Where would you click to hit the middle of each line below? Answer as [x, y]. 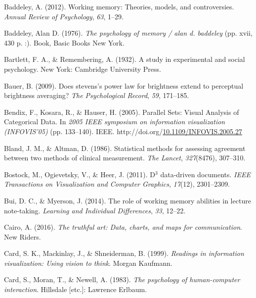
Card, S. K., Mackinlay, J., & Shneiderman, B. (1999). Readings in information [124, 253]
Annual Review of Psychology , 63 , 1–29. [64, 16]
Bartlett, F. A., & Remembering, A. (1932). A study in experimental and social [125, 59]
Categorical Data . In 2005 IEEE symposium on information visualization [115, 122]
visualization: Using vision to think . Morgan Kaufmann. [88, 263]
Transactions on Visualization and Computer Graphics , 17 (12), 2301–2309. [117, 184]
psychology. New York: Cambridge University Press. [83, 69]
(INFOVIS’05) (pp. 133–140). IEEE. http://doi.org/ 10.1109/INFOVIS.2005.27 [123, 131]
